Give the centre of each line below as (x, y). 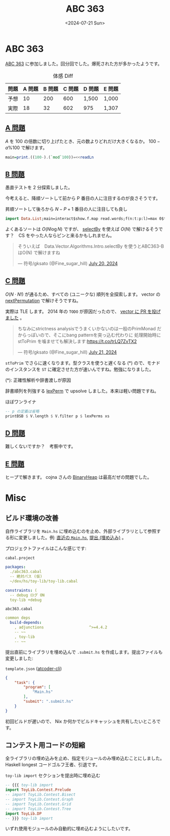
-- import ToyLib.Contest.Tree (38, 809)
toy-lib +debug (26, 600)
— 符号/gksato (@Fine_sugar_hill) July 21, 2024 (67, 352)
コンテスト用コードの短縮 (45, 745)
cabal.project (20, 558)
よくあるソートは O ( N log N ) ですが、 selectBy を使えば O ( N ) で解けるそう (82, 229)
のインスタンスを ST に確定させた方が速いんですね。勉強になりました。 (79, 369)
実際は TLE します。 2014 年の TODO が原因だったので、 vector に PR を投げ (83, 311)
